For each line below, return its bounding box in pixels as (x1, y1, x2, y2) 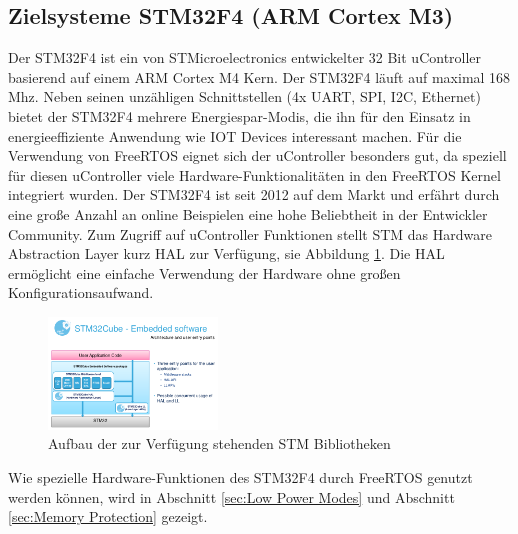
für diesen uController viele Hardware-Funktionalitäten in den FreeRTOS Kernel (8, 164, 501, 185)
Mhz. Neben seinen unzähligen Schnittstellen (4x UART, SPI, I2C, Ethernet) (8, 86, 481, 107)
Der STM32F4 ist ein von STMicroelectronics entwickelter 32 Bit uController (8, 47, 482, 68)
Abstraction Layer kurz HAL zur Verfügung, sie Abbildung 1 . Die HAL (8, 243, 445, 264)
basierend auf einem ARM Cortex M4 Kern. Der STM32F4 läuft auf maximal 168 (8, 66, 511, 87)
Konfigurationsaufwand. (8, 282, 154, 303)
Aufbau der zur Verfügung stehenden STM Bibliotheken (48, 433, 391, 454)
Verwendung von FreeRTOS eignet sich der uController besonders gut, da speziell (8, 145, 507, 166)
